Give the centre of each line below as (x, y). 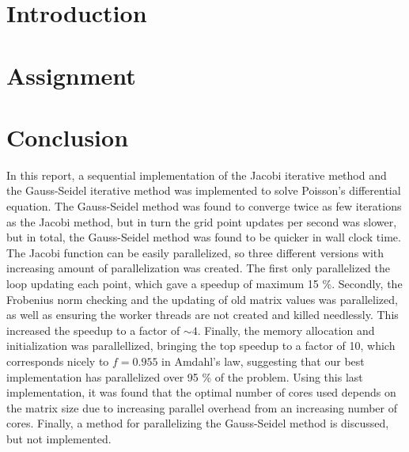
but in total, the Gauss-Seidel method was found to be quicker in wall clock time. (204, 237)
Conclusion (68, 137)
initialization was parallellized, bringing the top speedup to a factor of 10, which (201, 346)
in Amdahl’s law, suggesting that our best (263, 361)
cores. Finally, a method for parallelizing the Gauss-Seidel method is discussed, (198, 423)
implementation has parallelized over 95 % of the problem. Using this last (185, 376)
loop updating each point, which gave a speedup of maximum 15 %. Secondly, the (204, 284)
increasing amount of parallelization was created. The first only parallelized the (198, 268)
